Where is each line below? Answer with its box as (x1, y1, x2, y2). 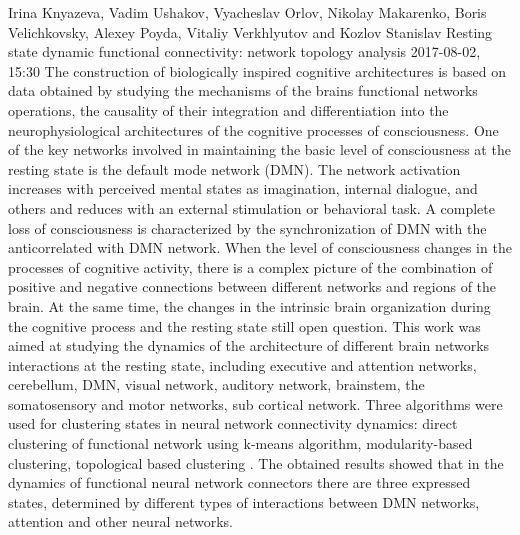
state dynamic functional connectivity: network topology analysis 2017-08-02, (8, 41, 481, 62)
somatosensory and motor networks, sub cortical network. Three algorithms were (8, 393, 503, 414)
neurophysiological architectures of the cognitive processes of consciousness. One (8, 119, 499, 140)
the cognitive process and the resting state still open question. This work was (8, 315, 481, 336)
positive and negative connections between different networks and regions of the (8, 276, 497, 297)
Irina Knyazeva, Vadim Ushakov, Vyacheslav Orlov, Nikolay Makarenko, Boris (8, 2, 487, 22)
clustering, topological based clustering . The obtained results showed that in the (8, 452, 504, 473)
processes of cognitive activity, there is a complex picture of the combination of (8, 256, 493, 277)
